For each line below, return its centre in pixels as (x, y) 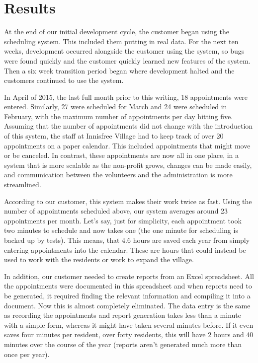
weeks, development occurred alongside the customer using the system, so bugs (124, 51)
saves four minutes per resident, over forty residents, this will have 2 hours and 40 (129, 334)
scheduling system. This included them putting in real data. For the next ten (121, 41)
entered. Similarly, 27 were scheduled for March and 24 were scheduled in (116, 107)
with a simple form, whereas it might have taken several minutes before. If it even (129, 325)
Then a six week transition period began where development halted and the (119, 70)
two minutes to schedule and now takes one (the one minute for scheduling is (121, 230)
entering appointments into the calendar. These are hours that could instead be (125, 250)
